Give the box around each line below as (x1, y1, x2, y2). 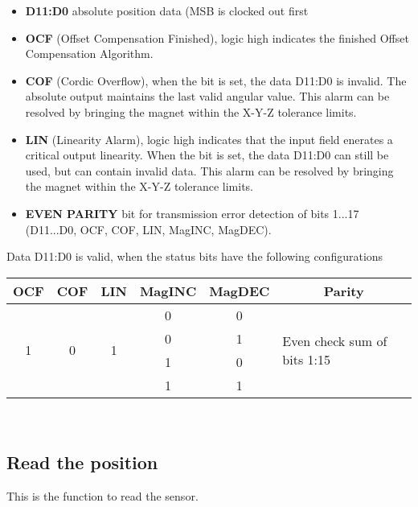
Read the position (6, 449, 158, 474)
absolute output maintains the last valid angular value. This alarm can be (25, 88, 390, 105)
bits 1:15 (282, 349, 330, 369)
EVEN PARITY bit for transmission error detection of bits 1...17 (25, 204, 359, 221)
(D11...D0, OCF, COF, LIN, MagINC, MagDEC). (25, 221, 272, 237)
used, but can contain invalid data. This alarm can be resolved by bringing (25, 162, 394, 179)
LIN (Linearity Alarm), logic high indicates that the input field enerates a (25, 130, 393, 147)
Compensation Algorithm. (25, 45, 154, 62)
